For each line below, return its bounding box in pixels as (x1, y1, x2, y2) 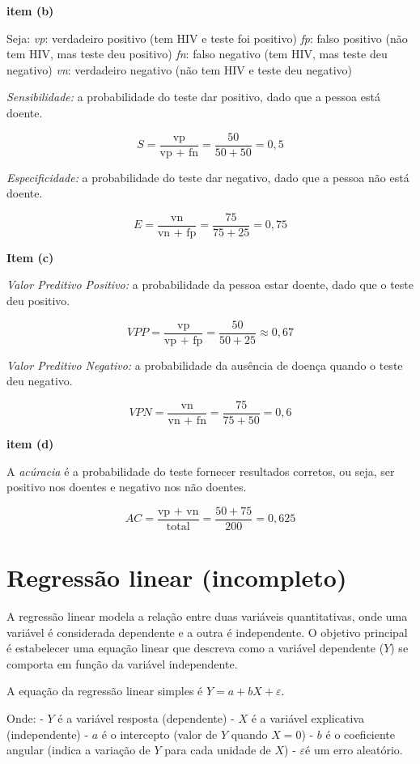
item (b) (6, 2, 54, 19)
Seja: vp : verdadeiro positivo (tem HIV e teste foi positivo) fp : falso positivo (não (6, 29, 408, 46)
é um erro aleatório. (305, 741, 403, 758)
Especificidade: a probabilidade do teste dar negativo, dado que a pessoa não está (6, 168, 409, 185)
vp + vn (157, 505, 199, 517)
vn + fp (157, 227, 197, 239)
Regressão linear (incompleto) (6, 561, 347, 593)
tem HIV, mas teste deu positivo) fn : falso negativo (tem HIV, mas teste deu (6, 45, 388, 62)
